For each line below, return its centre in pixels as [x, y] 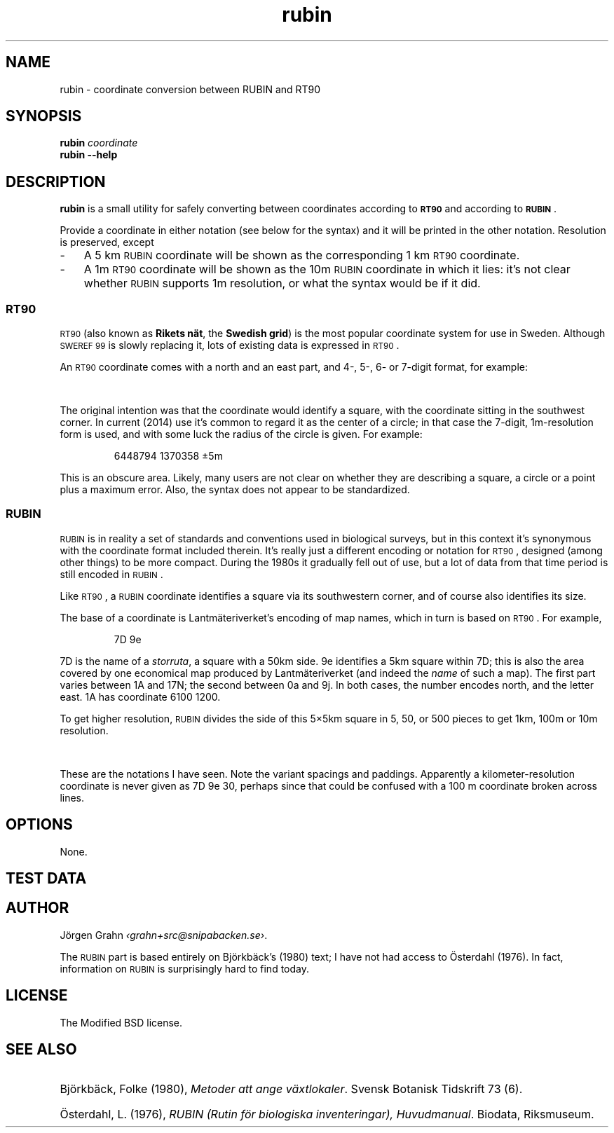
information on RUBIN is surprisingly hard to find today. [184, 968]
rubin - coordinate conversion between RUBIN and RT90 [190, 89]
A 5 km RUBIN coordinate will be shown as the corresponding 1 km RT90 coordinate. [302, 255]
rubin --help [89, 155]
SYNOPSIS [44, 116]
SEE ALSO [41, 1050]
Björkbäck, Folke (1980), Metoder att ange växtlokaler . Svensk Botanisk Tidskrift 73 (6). [291, 1089]
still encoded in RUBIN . [111, 574]
